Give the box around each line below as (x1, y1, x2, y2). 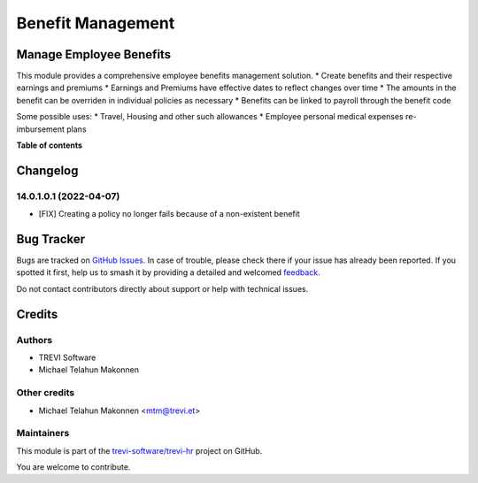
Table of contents (16, 140, 83, 150)
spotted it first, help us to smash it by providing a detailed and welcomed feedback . (16, 267, 320, 278)
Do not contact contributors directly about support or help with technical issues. (16, 283, 309, 294)
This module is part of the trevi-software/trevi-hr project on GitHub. (16, 445, 263, 456)
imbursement (16, 124, 66, 134)
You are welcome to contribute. (16, 462, 131, 472)
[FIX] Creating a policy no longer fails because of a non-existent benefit (38, 209, 300, 219)
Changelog (16, 163, 79, 178)
